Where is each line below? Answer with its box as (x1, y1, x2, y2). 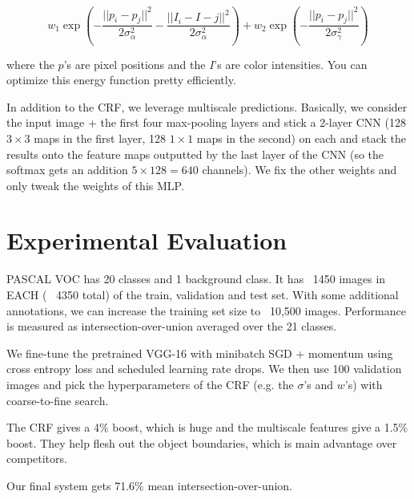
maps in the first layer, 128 (34, 129, 166, 146)
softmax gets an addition (6, 161, 128, 178)
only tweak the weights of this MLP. (6, 176, 184, 193)
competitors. (6, 450, 67, 467)
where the (6, 55, 54, 72)
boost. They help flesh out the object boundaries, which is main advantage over (6, 434, 397, 451)
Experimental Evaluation (6, 224, 287, 257)
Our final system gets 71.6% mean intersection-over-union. (6, 477, 293, 493)
